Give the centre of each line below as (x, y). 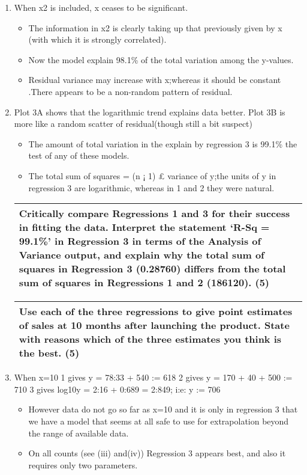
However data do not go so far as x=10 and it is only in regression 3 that (163, 409)
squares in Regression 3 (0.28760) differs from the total (152, 269)
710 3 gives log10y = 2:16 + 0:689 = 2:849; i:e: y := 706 (117, 389)
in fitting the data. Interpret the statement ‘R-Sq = (144, 227)
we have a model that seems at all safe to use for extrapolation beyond (159, 421)
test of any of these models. (79, 155)
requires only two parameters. (83, 464)
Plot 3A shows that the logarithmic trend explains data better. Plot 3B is (150, 112)
